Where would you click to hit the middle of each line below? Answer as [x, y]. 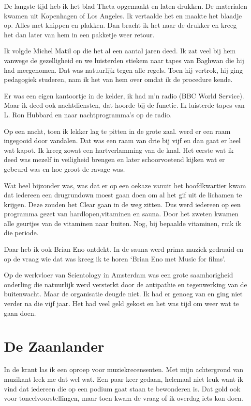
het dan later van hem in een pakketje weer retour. [79, 34]
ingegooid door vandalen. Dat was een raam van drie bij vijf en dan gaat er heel [122, 140]
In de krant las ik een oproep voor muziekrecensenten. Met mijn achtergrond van [124, 369]
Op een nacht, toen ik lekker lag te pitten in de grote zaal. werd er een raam [117, 131]
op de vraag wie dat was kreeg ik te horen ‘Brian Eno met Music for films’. [115, 258]
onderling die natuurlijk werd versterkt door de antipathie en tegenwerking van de [125, 284]
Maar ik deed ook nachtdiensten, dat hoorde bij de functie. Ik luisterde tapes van [124, 105]
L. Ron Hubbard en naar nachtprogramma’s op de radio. [88, 114]
